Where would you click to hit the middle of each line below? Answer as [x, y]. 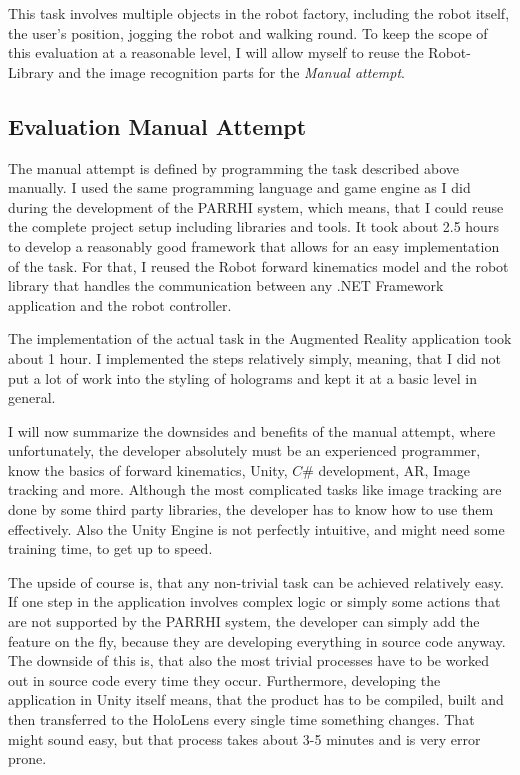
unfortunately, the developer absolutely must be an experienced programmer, [244, 450]
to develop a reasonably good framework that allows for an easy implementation [254, 245]
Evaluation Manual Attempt [157, 125]
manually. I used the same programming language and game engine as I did [239, 187]
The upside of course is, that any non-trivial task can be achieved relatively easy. [256, 581]
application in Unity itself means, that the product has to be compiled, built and [256, 699]
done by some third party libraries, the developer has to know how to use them [251, 509]
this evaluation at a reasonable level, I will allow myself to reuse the [216, 52]
